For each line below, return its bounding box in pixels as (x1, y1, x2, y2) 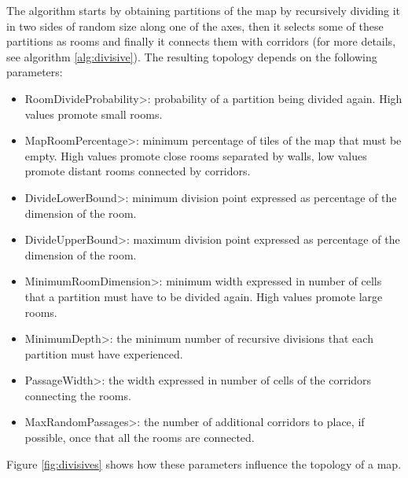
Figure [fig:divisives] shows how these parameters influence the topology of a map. (6, 455, 402, 472)
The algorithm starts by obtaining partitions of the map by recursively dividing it (6, 2, 401, 18)
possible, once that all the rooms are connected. (24, 429, 255, 446)
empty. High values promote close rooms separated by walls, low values (24, 147, 367, 164)
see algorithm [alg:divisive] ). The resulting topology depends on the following (6, 48, 377, 64)
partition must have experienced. (24, 345, 183, 362)
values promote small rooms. (24, 105, 163, 122)
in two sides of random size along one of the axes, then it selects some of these (6, 17, 384, 34)
